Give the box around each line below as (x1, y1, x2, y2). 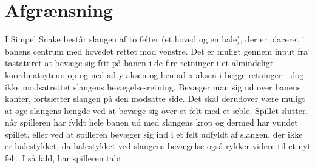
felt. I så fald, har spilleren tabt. (5, 152, 124, 164)
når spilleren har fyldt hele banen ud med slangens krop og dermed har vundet (5, 116, 298, 129)
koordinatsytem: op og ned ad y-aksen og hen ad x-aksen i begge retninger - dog (5, 68, 304, 81)
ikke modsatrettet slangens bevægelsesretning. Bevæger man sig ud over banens (5, 80, 301, 93)
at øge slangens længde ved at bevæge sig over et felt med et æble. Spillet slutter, (5, 104, 308, 116)
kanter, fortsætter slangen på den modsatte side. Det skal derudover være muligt (5, 92, 305, 105)
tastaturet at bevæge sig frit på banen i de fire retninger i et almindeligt (5, 56, 274, 69)
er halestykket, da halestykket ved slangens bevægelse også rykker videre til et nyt (5, 139, 311, 152)
